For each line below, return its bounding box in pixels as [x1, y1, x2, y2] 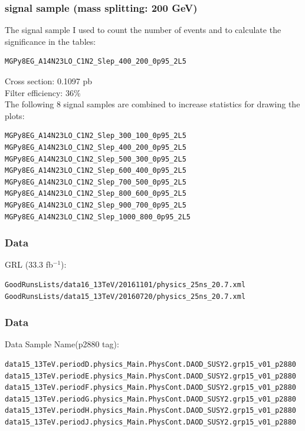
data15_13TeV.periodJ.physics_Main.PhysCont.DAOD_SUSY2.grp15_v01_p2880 [5, 417, 296, 426]
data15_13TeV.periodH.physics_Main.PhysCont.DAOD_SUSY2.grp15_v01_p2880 [5, 406, 296, 415]
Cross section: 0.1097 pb [5, 75, 93, 87]
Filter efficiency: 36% [5, 86, 81, 98]
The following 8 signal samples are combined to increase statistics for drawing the [5, 98, 300, 110]
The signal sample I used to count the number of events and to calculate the [5, 24, 281, 36]
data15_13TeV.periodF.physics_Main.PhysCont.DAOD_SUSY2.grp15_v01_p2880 [5, 383, 296, 392]
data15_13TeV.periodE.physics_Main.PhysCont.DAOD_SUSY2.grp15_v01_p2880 [5, 371, 296, 380]
